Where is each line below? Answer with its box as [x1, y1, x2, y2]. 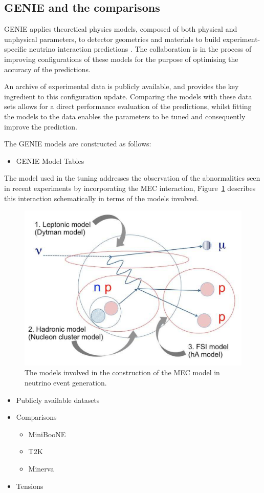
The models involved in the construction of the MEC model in [25, 367, 220, 378]
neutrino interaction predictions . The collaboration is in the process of [29, 44, 252, 54]
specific [4, 44, 27, 54]
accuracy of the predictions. [4, 63, 91, 74]
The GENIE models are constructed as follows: [4, 138, 151, 149]
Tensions [16, 480, 43, 491]
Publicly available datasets [16, 394, 100, 405]
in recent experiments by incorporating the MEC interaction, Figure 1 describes [4, 182, 256, 193]
